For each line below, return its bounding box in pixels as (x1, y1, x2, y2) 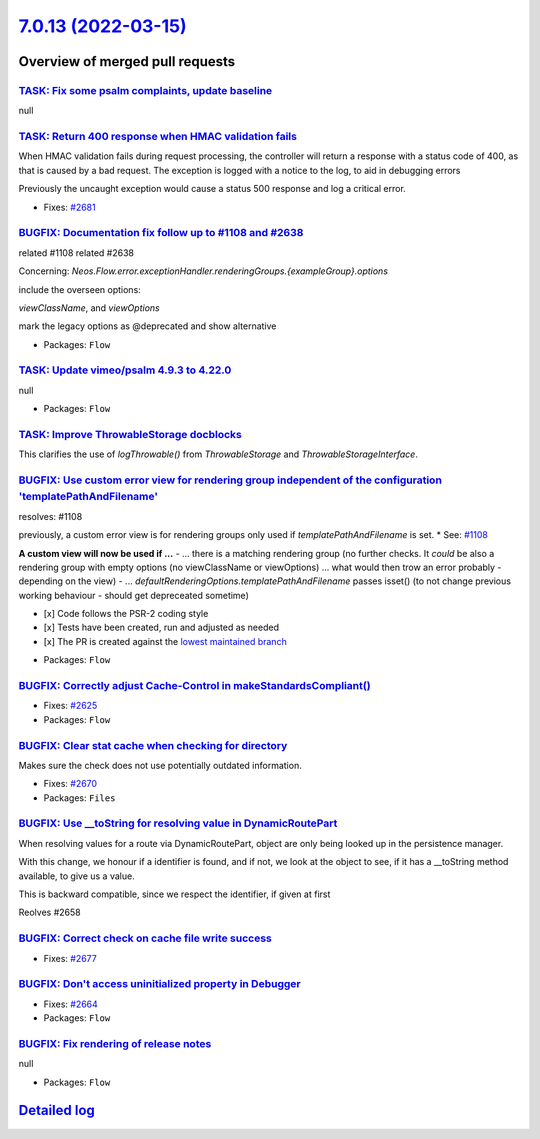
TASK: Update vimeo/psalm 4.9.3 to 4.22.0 (18, 363, 232, 377)
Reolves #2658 (18, 906, 81, 919)
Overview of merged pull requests (18, 53, 236, 70)
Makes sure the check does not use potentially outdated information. (18, 759, 302, 771)
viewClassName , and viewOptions (18, 301, 160, 314)
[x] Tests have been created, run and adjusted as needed (43, 621, 280, 634)
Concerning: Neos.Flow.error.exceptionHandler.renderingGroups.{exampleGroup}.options (18, 265, 389, 277)
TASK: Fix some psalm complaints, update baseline (18, 83, 273, 97)
